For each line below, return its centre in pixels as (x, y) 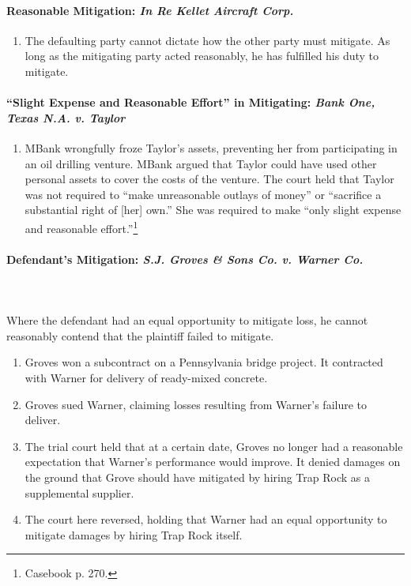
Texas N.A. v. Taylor (66, 117)
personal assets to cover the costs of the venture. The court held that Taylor (209, 179)
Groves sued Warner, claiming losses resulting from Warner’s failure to (196, 404)
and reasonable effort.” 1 (81, 227)
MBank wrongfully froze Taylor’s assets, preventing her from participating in (211, 147)
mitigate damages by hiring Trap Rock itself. (134, 534)
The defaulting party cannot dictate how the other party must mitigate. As (207, 40)
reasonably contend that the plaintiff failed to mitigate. (140, 335)
